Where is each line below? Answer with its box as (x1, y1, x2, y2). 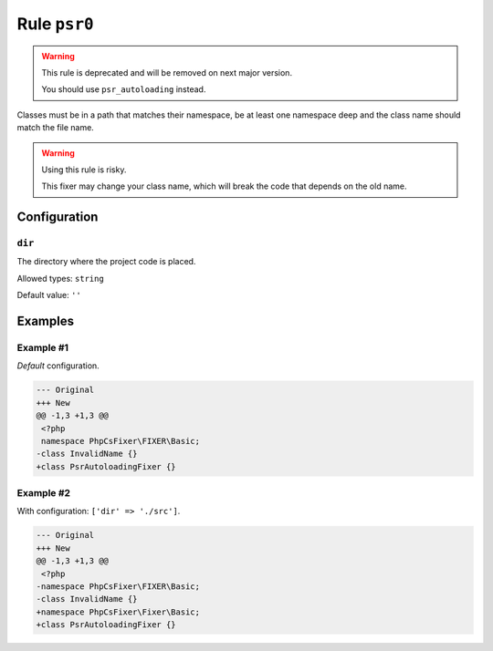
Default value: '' (16, 290, 81, 301)
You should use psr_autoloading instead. (41, 84, 206, 95)
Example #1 (16, 342, 68, 354)
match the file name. (16, 122, 95, 133)
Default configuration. (16, 360, 100, 371)
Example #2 (16, 487, 71, 500)
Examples (16, 314, 75, 329)
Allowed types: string (16, 273, 104, 284)
